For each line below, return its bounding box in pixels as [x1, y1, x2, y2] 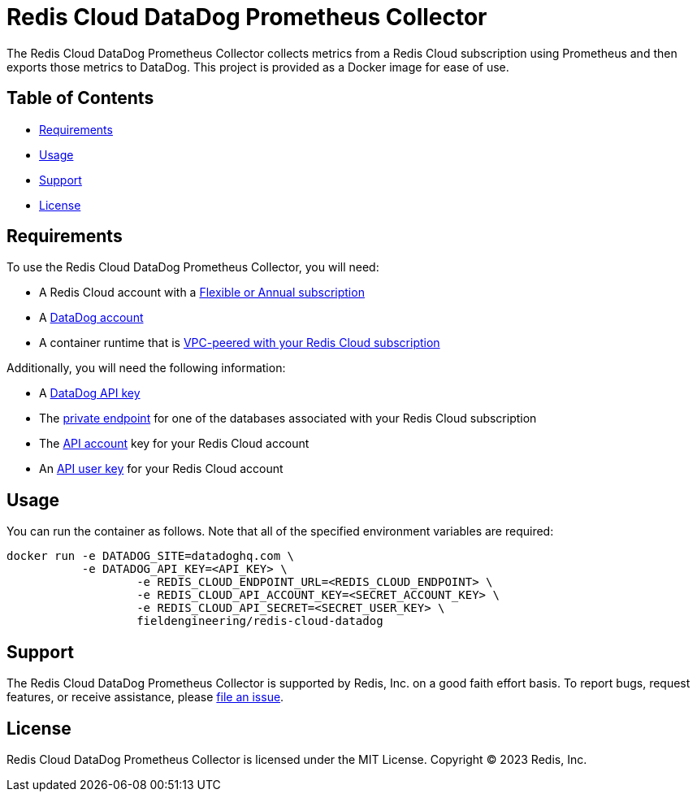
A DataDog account [39, 310, 144, 325]
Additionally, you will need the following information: [6, 361, 286, 375]
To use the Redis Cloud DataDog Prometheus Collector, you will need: [6, 260, 379, 275]
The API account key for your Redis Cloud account [39, 436, 310, 451]
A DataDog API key [39, 386, 141, 401]
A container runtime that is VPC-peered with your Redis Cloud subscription [39, 336, 440, 350]
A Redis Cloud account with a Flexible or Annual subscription [39, 285, 365, 300]
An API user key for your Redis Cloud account [39, 462, 284, 476]
